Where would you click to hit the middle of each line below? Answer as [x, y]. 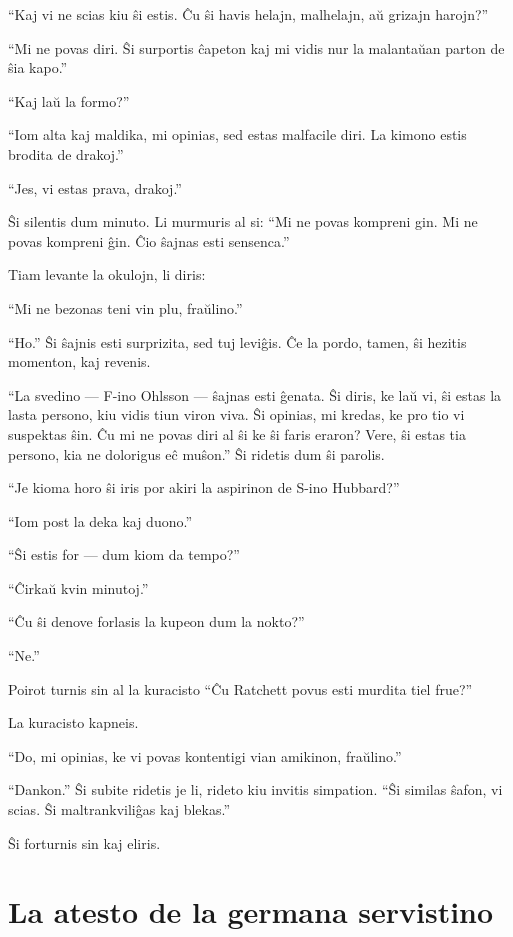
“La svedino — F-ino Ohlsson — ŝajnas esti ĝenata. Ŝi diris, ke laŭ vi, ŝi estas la [255, 394]
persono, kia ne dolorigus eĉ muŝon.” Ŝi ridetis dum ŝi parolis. [196, 453]
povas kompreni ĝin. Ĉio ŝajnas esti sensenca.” [149, 240]
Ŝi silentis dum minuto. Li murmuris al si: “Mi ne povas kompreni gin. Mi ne [243, 221]
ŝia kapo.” [38, 67]
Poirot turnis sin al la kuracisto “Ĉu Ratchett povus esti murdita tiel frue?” [240, 688]
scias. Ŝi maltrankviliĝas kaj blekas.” [119, 809]
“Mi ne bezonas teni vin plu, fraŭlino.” [125, 307]
